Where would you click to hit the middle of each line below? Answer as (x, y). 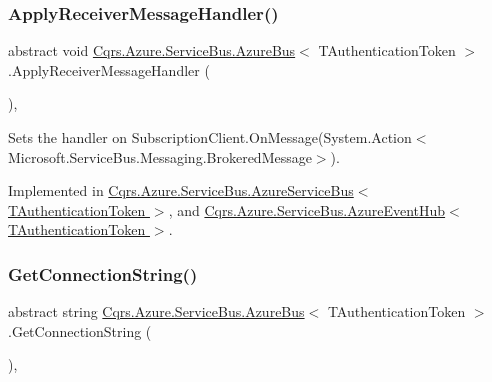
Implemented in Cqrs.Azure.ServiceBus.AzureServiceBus (181, 190)
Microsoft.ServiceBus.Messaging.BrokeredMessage (160, 156)
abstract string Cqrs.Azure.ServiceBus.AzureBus (156, 311)
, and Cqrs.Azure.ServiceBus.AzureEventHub (307, 209)
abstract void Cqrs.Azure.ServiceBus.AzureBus (152, 50)
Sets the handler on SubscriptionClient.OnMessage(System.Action (210, 137)
